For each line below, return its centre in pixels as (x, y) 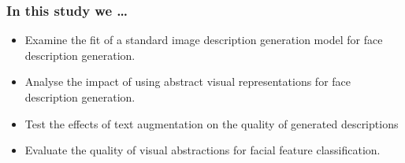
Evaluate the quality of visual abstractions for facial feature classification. (202, 150)
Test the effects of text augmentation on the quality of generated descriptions (212, 123)
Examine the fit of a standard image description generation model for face (204, 40)
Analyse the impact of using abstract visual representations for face (188, 81)
